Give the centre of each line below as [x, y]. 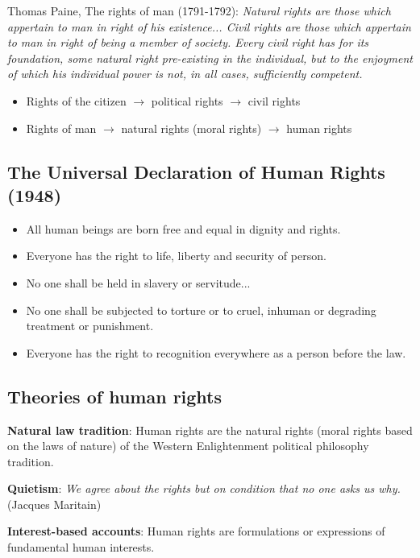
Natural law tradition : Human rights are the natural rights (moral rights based [210, 430]
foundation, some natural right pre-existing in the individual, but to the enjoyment [210, 58]
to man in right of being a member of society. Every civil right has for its [188, 42]
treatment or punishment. [90, 326]
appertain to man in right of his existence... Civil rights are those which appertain [209, 26]
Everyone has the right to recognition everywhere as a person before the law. [216, 352]
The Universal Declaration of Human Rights [196, 171]
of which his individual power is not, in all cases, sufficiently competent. [185, 74]
